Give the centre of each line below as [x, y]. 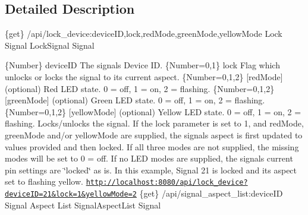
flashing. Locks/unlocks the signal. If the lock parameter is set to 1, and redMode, [154, 123]
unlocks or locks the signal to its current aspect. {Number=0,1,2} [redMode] [144, 76]
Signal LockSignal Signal [50, 45]
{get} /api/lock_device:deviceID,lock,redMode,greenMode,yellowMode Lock [144, 34]
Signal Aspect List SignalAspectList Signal [83, 205]
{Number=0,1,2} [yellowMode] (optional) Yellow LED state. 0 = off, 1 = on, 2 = [153, 111]
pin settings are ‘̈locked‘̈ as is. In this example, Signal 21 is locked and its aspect [151, 170]
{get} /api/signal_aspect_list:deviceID [211, 193]
